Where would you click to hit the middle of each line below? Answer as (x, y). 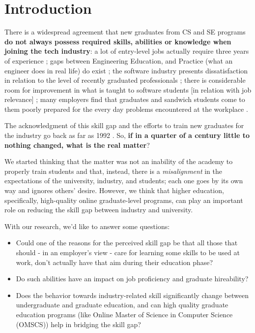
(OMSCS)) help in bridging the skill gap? (78, 324)
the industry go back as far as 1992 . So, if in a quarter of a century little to (127, 135)
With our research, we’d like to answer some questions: (87, 226)
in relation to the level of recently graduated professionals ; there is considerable (125, 80)
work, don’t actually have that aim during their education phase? (114, 262)
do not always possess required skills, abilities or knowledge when (118, 41)
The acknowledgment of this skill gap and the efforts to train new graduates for (124, 125)
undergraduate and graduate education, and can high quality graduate (122, 305)
